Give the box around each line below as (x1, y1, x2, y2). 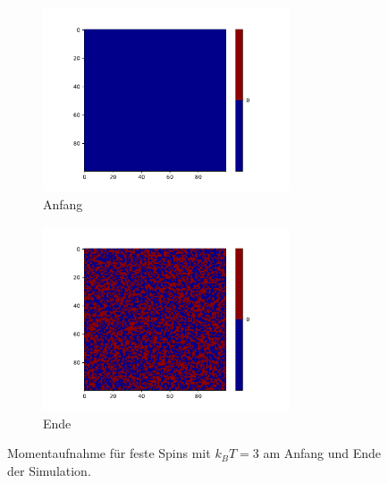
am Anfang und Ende (263, 444, 382, 462)
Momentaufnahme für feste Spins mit (7, 444, 211, 462)
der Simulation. (7, 461, 91, 479)
